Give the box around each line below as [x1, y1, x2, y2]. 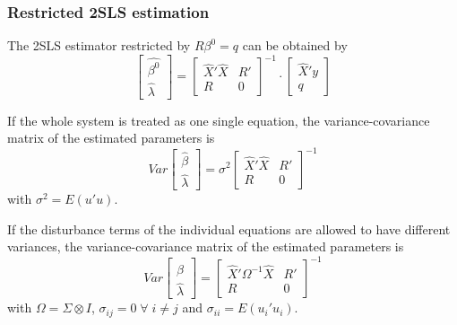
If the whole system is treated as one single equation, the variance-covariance [7, 110, 430, 129]
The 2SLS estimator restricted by [7, 36, 191, 55]
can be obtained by [242, 36, 348, 55]
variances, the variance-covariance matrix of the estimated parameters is [7, 237, 404, 256]
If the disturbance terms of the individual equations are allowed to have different [7, 219, 451, 238]
